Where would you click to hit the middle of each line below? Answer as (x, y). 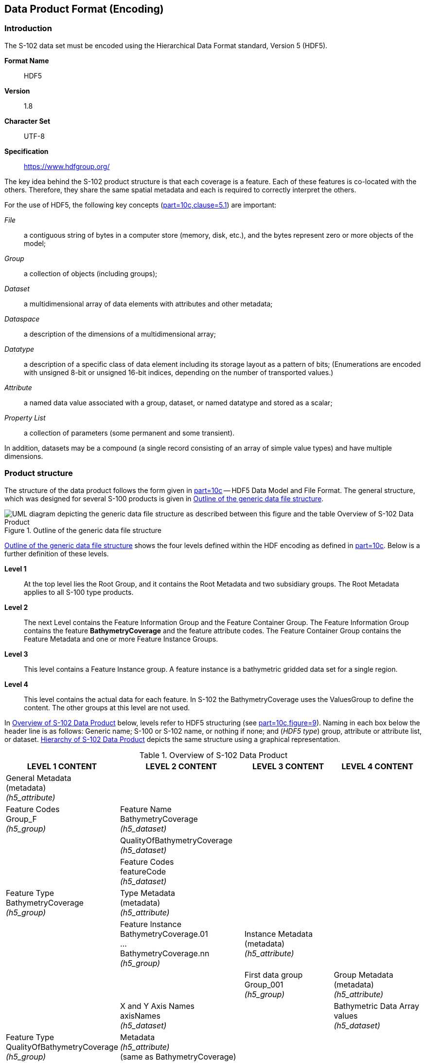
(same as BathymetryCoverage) (178, 1056)
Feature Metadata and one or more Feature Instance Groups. (121, 639)
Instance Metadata (278, 934)
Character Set (27, 121)
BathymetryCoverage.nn (165, 953)
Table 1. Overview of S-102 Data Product (213, 755)
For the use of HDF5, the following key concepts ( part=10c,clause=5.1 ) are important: (141, 205)
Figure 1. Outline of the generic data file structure (83, 530)
